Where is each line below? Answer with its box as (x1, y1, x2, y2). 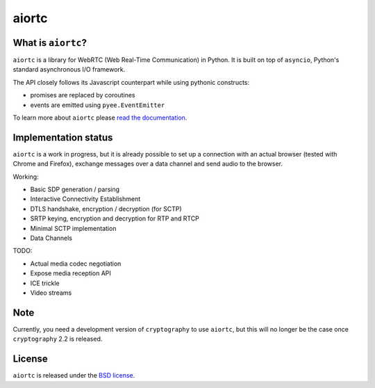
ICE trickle (30, 279, 60, 287)
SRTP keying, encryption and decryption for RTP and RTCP (30, 214, 199, 223)
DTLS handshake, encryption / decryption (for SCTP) (30, 204, 182, 213)
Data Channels (30, 234, 73, 243)
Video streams (30, 289, 72, 297)
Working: (12, 172, 39, 181)
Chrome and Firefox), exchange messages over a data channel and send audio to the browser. (12, 160, 283, 168)
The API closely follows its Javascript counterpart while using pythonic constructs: (12, 78, 250, 86)
